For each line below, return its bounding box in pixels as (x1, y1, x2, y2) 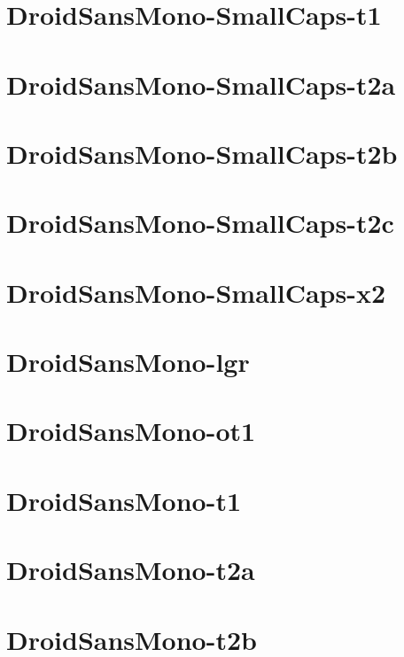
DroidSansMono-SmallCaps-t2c (6, 205, 394, 241)
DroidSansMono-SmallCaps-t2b (6, 135, 398, 171)
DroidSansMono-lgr (6, 344, 250, 380)
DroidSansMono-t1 (6, 482, 242, 518)
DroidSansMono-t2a (6, 552, 255, 588)
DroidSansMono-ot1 (6, 413, 256, 449)
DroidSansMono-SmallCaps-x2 (6, 274, 386, 310)
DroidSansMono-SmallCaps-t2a (6, 66, 396, 102)
